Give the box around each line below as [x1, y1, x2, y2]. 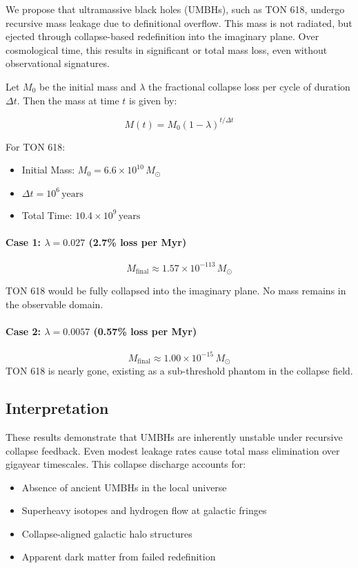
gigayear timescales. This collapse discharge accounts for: [6, 457, 246, 471]
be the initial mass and [39, 79, 137, 93]
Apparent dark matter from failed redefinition [21, 549, 216, 564]
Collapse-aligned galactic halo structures [21, 526, 192, 540]
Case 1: [6, 235, 41, 249]
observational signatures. [6, 56, 110, 70]
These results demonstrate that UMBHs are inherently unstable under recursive [6, 429, 343, 444]
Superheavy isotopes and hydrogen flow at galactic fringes [21, 503, 267, 518]
